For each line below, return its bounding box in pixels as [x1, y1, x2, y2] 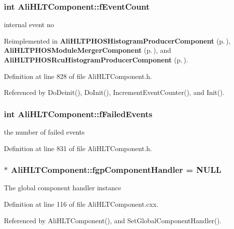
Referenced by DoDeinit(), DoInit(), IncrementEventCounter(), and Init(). [4, 87, 225, 97]
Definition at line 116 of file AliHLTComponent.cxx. [4, 199, 158, 209]
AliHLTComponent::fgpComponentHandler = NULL [11, 164, 221, 176]
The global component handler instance [4, 183, 122, 193]
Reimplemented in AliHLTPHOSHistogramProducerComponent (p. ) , [4, 35, 231, 46]
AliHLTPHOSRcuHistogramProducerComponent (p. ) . [4, 55, 188, 64]
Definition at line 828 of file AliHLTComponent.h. [4, 71, 152, 81]
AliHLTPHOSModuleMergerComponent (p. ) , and [4, 45, 172, 55]
